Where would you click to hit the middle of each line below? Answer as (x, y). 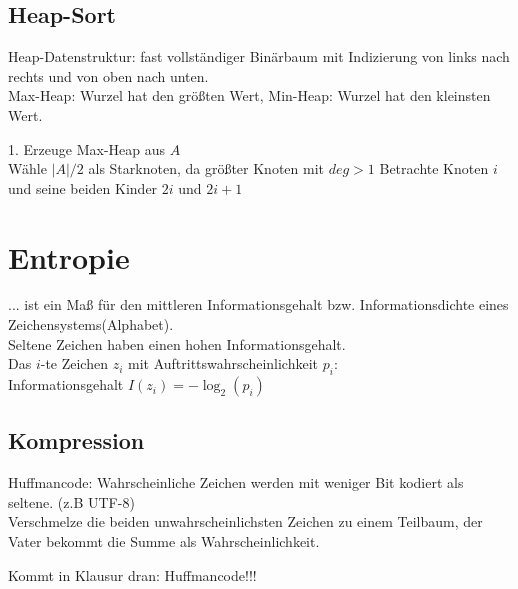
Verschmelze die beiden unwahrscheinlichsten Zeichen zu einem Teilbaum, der (245, 521)
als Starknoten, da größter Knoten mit (206, 168)
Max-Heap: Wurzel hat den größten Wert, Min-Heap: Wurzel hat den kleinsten (249, 95)
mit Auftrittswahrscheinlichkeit (223, 363)
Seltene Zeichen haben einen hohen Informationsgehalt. (177, 343)
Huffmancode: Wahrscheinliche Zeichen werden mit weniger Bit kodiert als (236, 482)
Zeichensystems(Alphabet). (91, 324)
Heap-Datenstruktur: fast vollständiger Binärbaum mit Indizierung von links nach (259, 56)
